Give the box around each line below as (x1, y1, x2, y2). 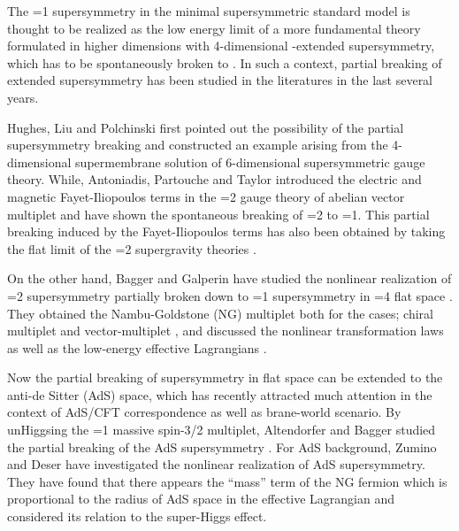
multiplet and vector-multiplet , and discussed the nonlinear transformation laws (7, 321, 444, 340)
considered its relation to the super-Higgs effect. (7, 507, 267, 526)
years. (7, 88, 39, 106)
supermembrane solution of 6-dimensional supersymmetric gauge (75, 152, 425, 171)
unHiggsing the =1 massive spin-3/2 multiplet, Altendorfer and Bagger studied (7, 420, 436, 439)
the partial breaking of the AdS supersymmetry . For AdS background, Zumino (7, 437, 437, 456)
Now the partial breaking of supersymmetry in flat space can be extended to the (7, 368, 443, 387)
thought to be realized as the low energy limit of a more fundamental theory (7, 19, 421, 37)
